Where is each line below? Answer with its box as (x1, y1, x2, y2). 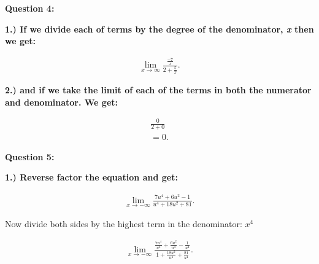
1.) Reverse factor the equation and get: (5, 171, 178, 184)
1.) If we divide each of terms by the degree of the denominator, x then (5, 22, 314, 35)
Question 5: (5, 150, 55, 163)
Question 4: (5, 2, 55, 14)
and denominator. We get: (5, 95, 118, 108)
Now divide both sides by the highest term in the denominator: (5, 217, 242, 230)
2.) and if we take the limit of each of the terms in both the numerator (5, 83, 312, 96)
